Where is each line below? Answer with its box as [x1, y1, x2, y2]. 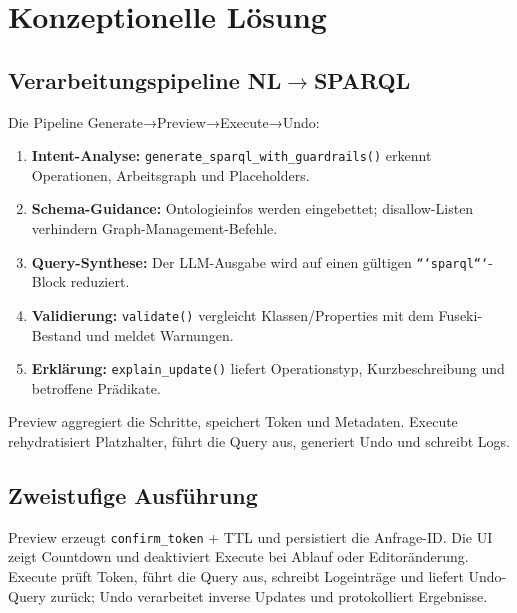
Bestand [31, 324, 82, 345]
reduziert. [70, 271, 130, 292]
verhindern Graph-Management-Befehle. [31, 218, 278, 239]
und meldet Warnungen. [86, 324, 234, 345]
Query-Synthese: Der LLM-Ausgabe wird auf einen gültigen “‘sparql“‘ [31, 251, 489, 272]
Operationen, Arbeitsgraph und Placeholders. [31, 164, 310, 185]
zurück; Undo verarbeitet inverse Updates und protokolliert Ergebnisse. [50, 585, 488, 606]
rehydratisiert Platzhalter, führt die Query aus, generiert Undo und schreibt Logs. [8, 430, 510, 451]
